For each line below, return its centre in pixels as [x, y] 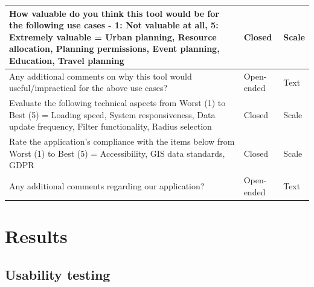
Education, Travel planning [67, 60]
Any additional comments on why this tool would [101, 76]
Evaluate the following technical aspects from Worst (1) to [117, 103]
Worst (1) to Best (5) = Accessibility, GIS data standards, [117, 153]
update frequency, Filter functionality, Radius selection [111, 126]
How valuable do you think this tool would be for [114, 13]
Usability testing [58, 274]
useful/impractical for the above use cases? [88, 88]
